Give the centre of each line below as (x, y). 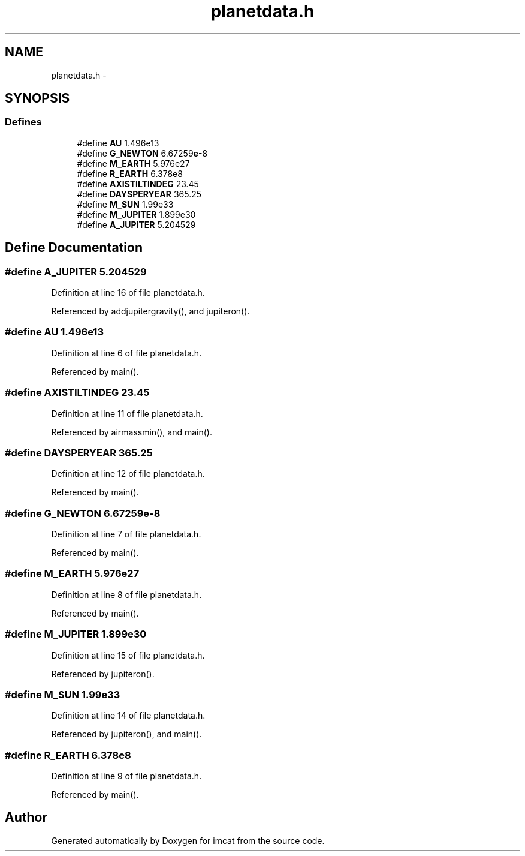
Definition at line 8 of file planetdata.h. (126, 594)
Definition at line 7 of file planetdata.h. (126, 534)
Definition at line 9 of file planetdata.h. (126, 776)
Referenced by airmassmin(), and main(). (132, 432)
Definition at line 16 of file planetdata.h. (128, 293)
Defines (23, 122)
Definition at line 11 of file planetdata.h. (127, 413)
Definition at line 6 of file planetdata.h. (126, 353)
